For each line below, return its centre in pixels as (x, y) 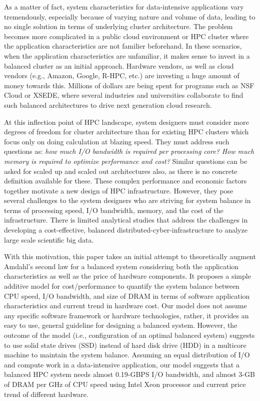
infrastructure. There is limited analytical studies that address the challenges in (126, 220)
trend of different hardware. (46, 394)
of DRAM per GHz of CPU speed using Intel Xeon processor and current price (125, 384)
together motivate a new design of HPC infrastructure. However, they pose (119, 190)
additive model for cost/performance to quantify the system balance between (122, 286)
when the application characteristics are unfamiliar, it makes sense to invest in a (127, 55)
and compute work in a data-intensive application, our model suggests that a (122, 364)
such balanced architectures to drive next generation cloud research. (108, 105)
